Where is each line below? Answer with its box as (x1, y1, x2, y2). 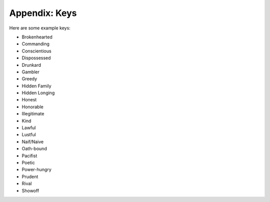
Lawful (21, 125, 36, 131)
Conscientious (21, 48, 52, 54)
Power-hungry (21, 167, 52, 173)
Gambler (21, 69, 39, 75)
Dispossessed (21, 55, 51, 61)
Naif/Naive (21, 139, 44, 145)
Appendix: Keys (9, 7, 77, 18)
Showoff (21, 188, 39, 194)
